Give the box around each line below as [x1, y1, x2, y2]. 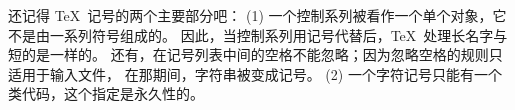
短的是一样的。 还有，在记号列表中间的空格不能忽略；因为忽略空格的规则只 [8, 44, 503, 65]
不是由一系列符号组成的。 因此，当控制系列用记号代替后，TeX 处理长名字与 [8, 24, 508, 45]
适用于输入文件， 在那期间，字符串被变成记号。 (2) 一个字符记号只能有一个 [8, 63, 502, 84]
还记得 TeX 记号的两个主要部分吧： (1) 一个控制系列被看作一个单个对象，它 [8, 5, 507, 25]
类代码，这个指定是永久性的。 [8, 83, 204, 104]
